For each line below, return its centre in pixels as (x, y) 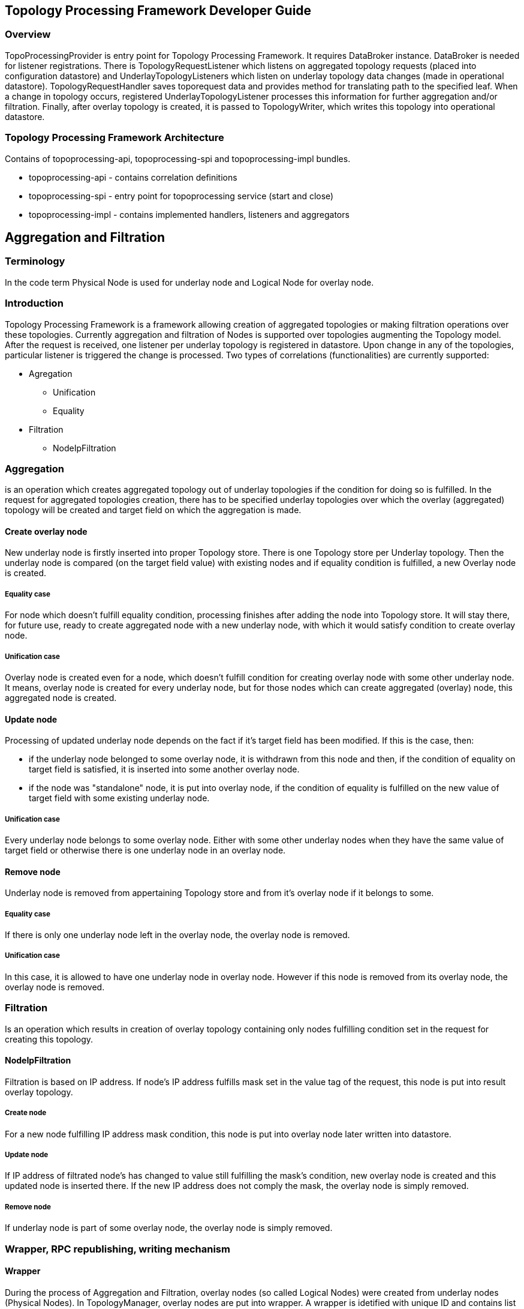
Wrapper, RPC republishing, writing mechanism (118, 1249)
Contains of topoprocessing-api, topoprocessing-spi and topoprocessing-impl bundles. (178, 158)
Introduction (34, 303)
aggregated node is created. (61, 698)
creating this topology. (49, 1039)
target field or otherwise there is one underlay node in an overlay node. (145, 850)
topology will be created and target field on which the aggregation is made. (153, 510)
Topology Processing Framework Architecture (115, 138)
